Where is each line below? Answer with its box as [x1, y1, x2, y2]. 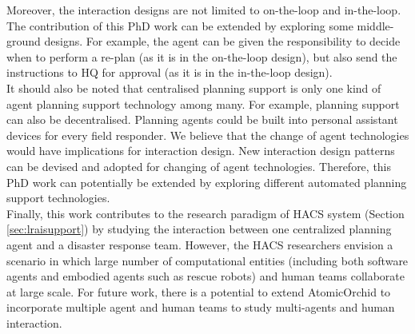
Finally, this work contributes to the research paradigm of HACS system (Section [6, 205, 405, 221]
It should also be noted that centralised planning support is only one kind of [6, 79, 381, 96]
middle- [357, 17, 394, 34]
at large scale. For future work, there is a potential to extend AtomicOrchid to [6, 283, 391, 300]
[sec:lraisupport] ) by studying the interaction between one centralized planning [6, 221, 392, 237]
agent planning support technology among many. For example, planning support [6, 95, 400, 112]
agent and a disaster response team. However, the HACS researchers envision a [6, 236, 393, 252]
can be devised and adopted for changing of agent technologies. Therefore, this [6, 157, 392, 174]
